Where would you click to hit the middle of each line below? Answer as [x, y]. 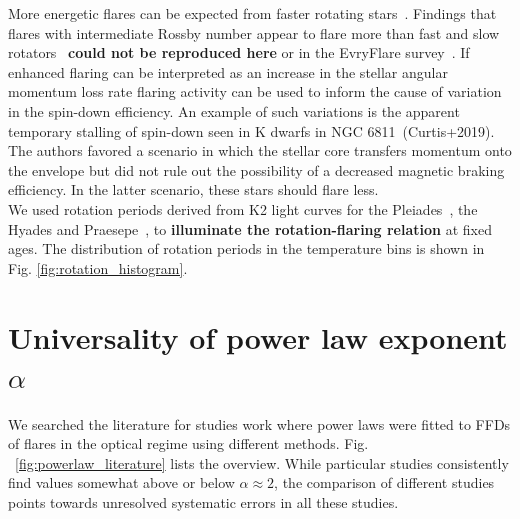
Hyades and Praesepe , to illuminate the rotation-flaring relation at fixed [250, 228]
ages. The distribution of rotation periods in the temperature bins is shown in [246, 248]
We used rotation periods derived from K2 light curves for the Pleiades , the [243, 208]
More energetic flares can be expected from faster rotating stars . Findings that [252, 13]
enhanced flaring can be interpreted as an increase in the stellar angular [228, 71]
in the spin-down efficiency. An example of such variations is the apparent [234, 110]
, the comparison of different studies [384, 482]
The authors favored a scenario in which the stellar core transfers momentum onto [260, 150]
